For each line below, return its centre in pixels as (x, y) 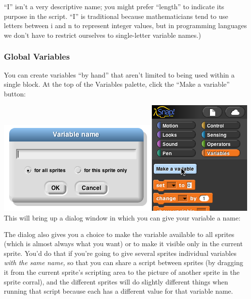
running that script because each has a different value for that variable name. (118, 291)
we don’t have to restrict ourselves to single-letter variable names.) (103, 35)
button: (15, 93)
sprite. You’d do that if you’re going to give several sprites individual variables (120, 253)
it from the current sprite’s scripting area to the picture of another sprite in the (122, 272)
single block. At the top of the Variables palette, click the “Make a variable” (117, 84)
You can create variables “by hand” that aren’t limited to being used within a (119, 74)
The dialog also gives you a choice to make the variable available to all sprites (119, 234)
